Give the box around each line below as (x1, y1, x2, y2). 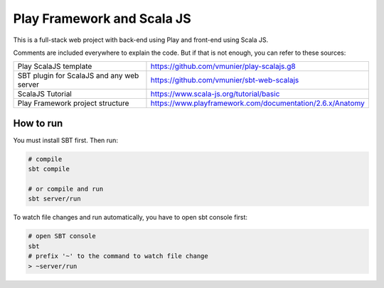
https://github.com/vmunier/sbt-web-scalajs (150, 75, 299, 85)
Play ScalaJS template (17, 61, 92, 71)
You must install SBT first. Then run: (13, 136, 119, 144)
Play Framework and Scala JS (13, 11, 191, 26)
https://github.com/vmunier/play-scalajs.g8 (150, 61, 296, 71)
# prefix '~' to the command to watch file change (28, 252, 209, 260)
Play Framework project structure (17, 98, 129, 108)
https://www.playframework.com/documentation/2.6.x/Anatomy (150, 98, 366, 108)
